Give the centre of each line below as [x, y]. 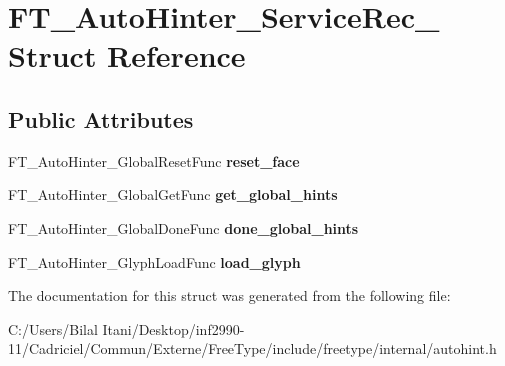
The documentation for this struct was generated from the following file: [229, 295]
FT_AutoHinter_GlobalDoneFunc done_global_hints [183, 227]
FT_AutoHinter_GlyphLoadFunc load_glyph [154, 261]
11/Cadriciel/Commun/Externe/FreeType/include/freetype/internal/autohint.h [252, 348]
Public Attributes [101, 118]
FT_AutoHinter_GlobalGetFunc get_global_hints [173, 194]
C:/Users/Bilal [53, 328]
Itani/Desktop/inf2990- [173, 328]
